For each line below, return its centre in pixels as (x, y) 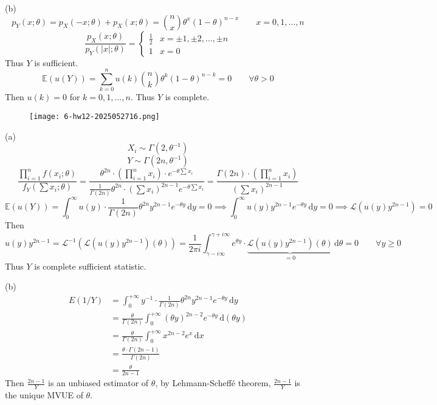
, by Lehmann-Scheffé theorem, (213, 383)
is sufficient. (56, 62)
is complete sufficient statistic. (90, 266)
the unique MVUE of (44, 395)
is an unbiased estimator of (98, 383)
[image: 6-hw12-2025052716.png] (95, 116)
